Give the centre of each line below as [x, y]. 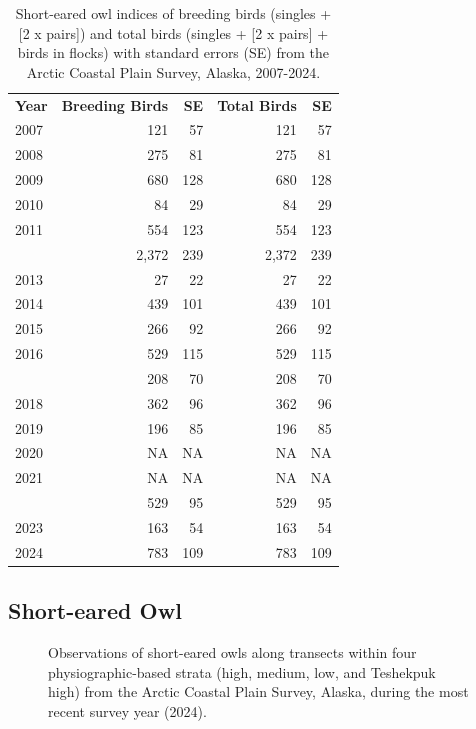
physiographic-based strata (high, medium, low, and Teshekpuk [242, 671]
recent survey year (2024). [127, 710]
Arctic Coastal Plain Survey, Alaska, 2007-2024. [173, 71]
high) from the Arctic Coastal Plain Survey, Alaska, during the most [258, 691]
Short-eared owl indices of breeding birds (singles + [173, 13]
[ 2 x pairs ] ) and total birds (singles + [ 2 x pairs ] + [173, 32]
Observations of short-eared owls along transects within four [232, 652]
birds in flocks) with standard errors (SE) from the [173, 52]
